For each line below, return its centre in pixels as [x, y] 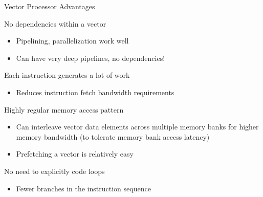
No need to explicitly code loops [54, 171]
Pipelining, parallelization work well [72, 41]
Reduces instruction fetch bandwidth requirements [95, 92]
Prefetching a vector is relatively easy [75, 154]
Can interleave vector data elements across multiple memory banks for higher [137, 127]
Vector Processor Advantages [50, 6]
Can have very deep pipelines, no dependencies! [91, 58]
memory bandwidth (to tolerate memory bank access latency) [113, 136]
